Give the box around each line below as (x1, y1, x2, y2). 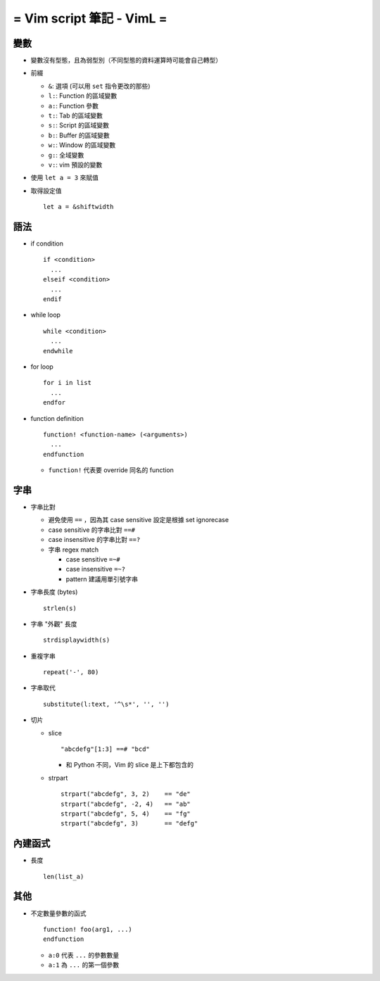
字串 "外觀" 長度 (30, 619, 77, 628)
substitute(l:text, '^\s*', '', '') (43, 700, 170, 708)
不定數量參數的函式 (30, 909, 87, 918)
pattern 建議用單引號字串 (65, 574, 139, 583)
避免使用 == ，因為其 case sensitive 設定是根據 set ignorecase (48, 516, 229, 524)
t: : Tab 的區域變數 (48, 111, 103, 120)
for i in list (43, 379, 91, 387)
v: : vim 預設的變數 (48, 160, 103, 169)
